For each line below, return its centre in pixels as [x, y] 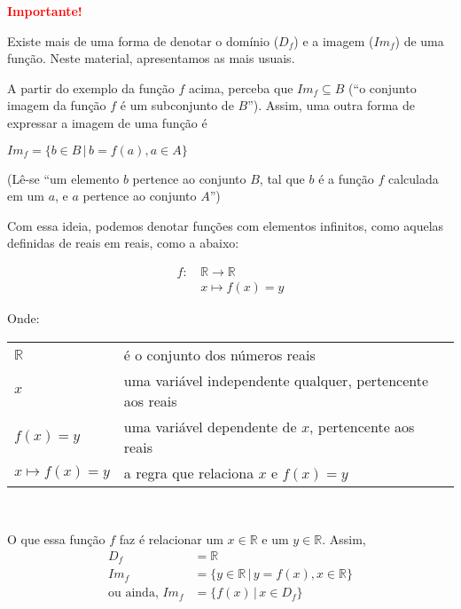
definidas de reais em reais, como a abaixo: [123, 243]
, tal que [282, 178]
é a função [346, 178]
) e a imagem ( [334, 40]
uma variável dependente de [210, 426]
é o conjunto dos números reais [219, 354]
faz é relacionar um [171, 539]
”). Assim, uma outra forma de [331, 105]
